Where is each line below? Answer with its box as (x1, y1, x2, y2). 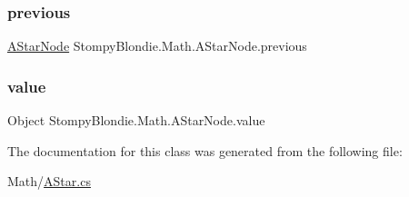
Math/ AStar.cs (7, 172, 91, 191)
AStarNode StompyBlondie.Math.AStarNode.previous (7, 36, 307, 55)
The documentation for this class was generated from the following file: (7, 141, 403, 160)
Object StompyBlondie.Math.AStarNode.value (7, 111, 265, 130)
